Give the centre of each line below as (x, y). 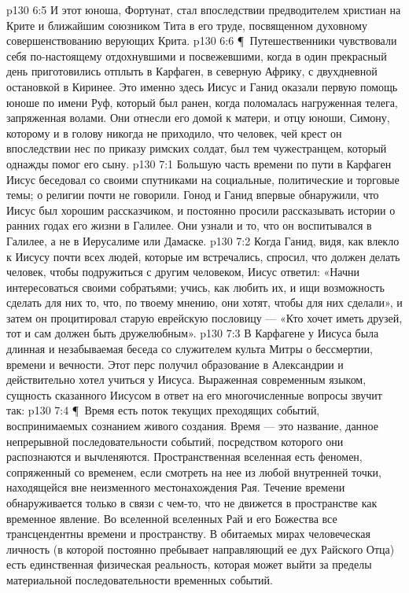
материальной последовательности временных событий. (140, 579)
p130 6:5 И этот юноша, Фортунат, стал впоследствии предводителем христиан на (204, 9)
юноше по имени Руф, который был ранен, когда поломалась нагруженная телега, (202, 102)
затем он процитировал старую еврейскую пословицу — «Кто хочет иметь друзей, (204, 317)
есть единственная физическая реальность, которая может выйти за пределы (189, 564)
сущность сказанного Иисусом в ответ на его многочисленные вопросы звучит (194, 394)
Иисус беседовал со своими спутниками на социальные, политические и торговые (203, 179)
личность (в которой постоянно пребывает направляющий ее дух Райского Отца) (201, 549)
